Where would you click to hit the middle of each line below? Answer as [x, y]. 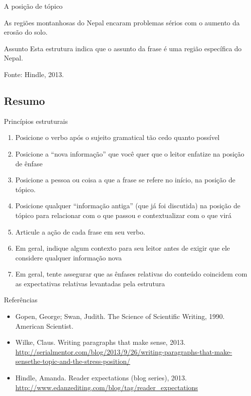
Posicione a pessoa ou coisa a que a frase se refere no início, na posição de [125, 180]
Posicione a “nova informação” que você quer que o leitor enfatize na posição [130, 153]
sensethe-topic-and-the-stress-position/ [73, 361]
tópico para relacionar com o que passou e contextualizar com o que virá [123, 215]
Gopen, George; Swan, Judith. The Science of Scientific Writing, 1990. [120, 316]
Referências [21, 300]
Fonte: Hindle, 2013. [34, 74]
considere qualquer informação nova [69, 257]
